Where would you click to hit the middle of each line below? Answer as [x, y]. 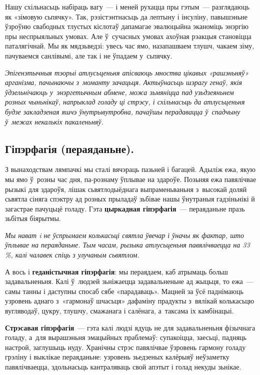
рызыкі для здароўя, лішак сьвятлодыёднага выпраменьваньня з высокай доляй [126, 189]
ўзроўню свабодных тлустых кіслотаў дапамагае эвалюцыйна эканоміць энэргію [127, 26]
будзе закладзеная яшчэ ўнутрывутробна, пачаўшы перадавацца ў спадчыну [123, 111]
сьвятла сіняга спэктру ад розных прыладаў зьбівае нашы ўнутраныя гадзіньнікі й [130, 199]
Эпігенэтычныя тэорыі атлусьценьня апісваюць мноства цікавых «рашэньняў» [127, 72]
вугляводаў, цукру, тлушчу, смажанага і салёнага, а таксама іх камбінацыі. [119, 311]
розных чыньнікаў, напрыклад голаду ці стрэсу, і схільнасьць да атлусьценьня [125, 102]
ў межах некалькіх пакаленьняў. [54, 121]
